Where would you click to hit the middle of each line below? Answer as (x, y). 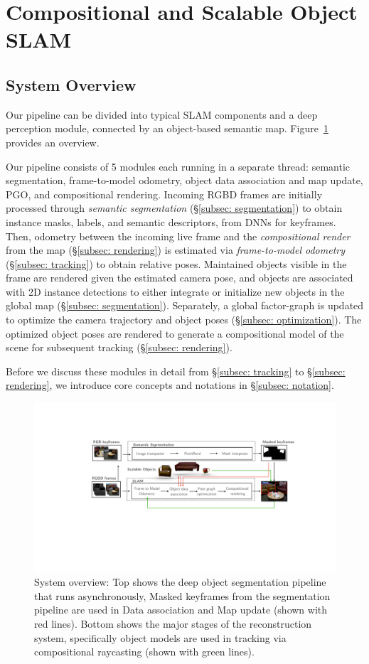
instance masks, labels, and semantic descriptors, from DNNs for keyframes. (171, 221)
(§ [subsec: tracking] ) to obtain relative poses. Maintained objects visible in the (176, 263)
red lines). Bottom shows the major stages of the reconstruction (173, 623)
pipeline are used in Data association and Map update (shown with (181, 610)
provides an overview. (53, 142)
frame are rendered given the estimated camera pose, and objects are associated (180, 278)
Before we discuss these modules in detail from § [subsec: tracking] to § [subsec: (176, 371)
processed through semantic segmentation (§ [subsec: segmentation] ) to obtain (174, 208)
